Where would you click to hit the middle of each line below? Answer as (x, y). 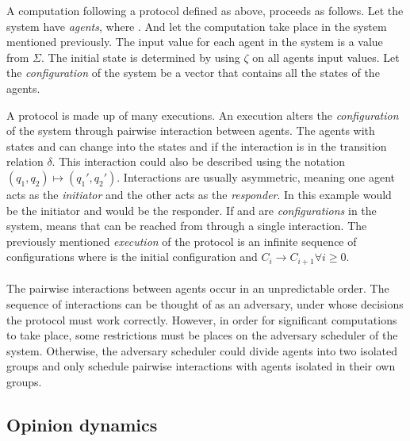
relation (25, 161)
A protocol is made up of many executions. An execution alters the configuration (203, 115)
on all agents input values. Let (326, 57)
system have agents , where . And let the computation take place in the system (197, 26)
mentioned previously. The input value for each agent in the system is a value (195, 42)
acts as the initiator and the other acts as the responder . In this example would (199, 194)
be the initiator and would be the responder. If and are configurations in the (192, 210)
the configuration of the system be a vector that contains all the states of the (193, 73)
